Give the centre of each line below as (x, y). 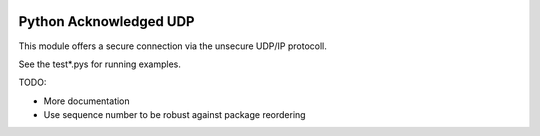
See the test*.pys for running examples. (100, 64)
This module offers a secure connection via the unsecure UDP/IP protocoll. (172, 46)
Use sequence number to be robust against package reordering (174, 115)
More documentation (86, 101)
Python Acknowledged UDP (106, 21)
